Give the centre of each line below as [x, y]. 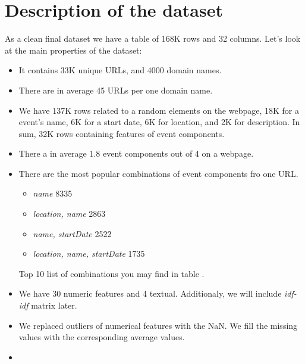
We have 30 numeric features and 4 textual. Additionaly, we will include [150, 293]
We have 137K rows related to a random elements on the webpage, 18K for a [159, 110]
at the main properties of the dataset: [73, 50]
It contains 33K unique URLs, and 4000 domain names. [120, 70]
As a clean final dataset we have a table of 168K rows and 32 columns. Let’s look [153, 38]
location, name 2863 [69, 214]
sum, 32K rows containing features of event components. [122, 133]
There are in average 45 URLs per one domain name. [116, 90]
